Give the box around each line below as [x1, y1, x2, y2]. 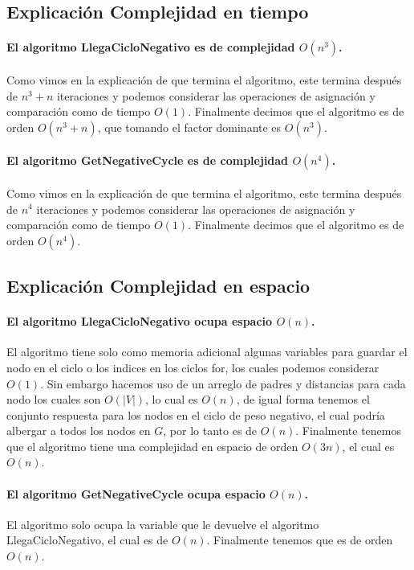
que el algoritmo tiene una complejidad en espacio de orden [6, 437, 298, 454]
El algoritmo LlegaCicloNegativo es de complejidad [6, 39, 295, 55]
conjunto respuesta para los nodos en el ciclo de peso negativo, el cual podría [6, 406, 385, 423]
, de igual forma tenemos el [236, 391, 370, 408]
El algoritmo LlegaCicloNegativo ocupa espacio [6, 313, 273, 330]
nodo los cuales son [6, 391, 101, 408]
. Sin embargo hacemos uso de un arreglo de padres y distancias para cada [40, 375, 406, 392]
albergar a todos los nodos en [6, 422, 151, 439]
